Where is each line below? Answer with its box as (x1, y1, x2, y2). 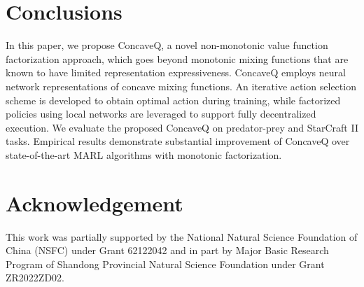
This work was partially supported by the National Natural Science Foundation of (6, 229, 358, 244)
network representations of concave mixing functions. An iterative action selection (6, 78, 356, 93)
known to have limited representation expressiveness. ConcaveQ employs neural (6, 65, 346, 80)
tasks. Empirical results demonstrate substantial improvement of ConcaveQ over (6, 134, 350, 148)
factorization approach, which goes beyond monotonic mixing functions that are (6, 51, 349, 66)
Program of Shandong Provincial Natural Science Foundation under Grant (6, 256, 325, 271)
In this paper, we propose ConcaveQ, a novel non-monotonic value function (6, 38, 328, 52)
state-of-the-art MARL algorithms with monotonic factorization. (6, 147, 282, 162)
